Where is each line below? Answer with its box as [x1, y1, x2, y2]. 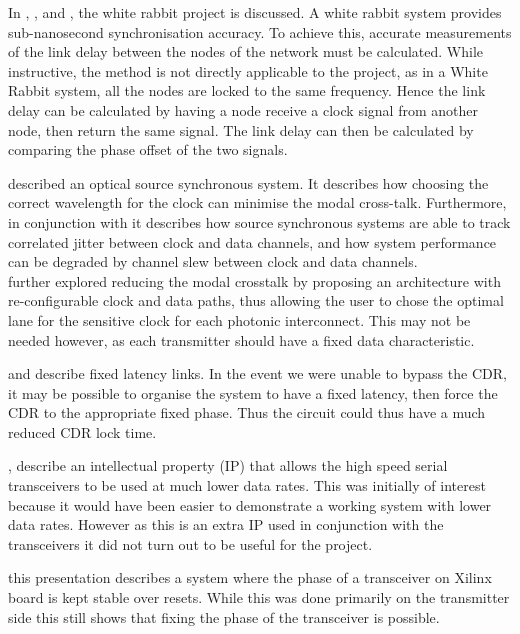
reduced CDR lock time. [8, 421, 157, 442]
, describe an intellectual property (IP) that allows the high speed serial [8, 455, 448, 476]
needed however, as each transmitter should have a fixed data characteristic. [8, 329, 475, 350]
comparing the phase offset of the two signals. [8, 139, 288, 160]
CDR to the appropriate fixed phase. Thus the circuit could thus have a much [8, 402, 486, 423]
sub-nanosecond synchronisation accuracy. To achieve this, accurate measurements [8, 21, 512, 42]
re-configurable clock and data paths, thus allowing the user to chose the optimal [8, 290, 504, 311]
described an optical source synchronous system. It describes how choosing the [8, 172, 489, 193]
